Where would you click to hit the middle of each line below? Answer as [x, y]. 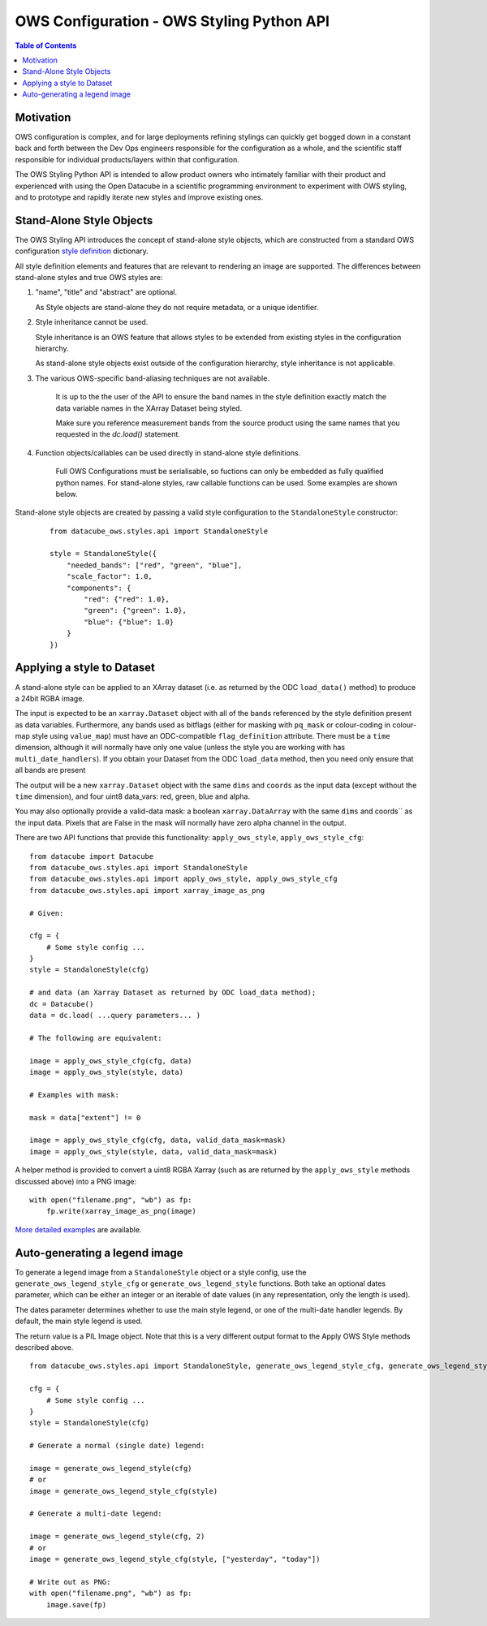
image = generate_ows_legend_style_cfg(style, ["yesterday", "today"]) [175, 1559]
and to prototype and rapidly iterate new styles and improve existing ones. [139, 197]
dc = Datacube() [62, 1004]
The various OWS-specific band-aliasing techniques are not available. [152, 378]
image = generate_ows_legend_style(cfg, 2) [117, 1537]
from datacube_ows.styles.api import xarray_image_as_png [147, 890]
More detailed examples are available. [78, 1229]
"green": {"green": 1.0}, [135, 610]
